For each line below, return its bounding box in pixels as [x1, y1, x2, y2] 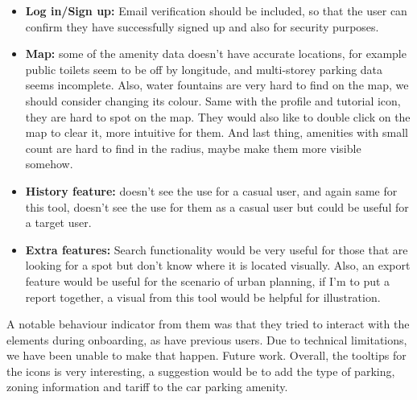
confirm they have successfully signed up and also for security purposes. [25, 18, 379, 35]
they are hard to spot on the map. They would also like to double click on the [25, 108, 411, 125]
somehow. [25, 155, 73, 172]
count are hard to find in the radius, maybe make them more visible [25, 139, 361, 156]
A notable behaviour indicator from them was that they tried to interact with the [6, 315, 410, 332]
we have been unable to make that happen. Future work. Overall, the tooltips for [6, 347, 407, 364]
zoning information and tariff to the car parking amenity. [6, 378, 288, 395]
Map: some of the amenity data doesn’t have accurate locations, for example [25, 45, 407, 62]
